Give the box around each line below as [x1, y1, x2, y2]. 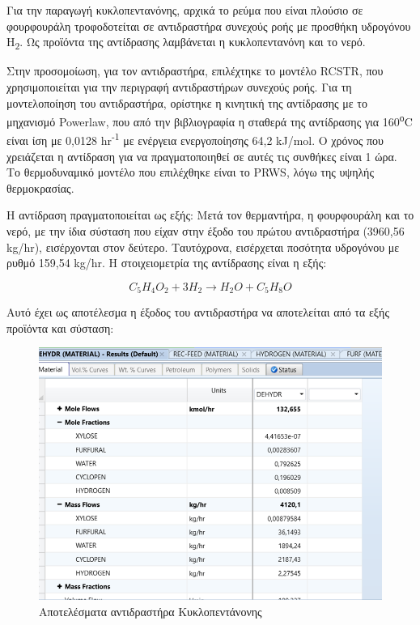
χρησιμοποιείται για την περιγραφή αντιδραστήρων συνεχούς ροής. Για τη [6, 78, 352, 95]
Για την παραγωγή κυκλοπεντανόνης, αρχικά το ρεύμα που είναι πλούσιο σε [6, 2, 363, 18]
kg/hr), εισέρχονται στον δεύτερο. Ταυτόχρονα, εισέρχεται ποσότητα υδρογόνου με [6, 238, 400, 255]
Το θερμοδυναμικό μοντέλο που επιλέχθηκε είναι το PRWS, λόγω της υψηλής [6, 164, 374, 181]
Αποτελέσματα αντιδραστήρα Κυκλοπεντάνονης [39, 602, 262, 619]
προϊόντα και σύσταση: [6, 319, 114, 336]
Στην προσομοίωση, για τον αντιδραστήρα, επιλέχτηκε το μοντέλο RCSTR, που [6, 62, 384, 79]
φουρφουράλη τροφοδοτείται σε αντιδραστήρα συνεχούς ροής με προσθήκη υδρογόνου [6, 17, 411, 34]
